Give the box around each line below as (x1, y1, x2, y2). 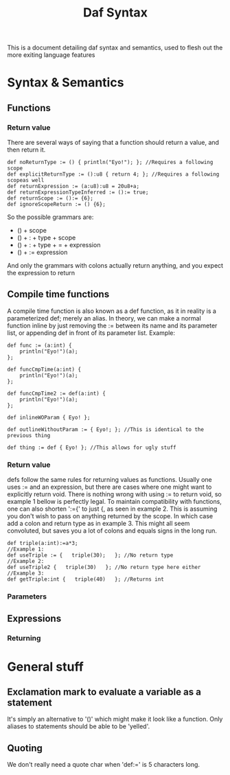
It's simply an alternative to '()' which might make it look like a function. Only (7, 715, 223, 724)
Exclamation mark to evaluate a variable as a (7, 686, 201, 697)
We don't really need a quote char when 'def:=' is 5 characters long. (7, 761, 200, 769)
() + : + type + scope (16, 233, 76, 242)
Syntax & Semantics (7, 75, 124, 91)
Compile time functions (7, 288, 110, 300)
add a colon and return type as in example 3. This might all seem (7, 520, 190, 528)
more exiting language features (7, 51, 95, 59)
